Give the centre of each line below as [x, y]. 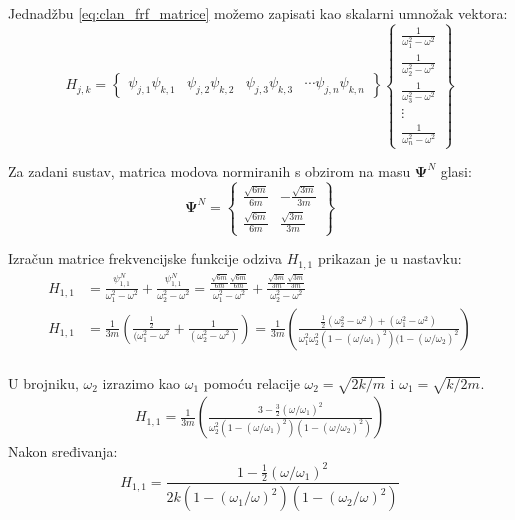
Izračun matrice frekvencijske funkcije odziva [145, 258]
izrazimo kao [141, 382]
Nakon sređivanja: [63, 451]
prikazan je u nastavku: [389, 258]
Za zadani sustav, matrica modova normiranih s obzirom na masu [209, 171]
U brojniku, [43, 382]
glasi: [456, 171]
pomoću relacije [251, 382]
